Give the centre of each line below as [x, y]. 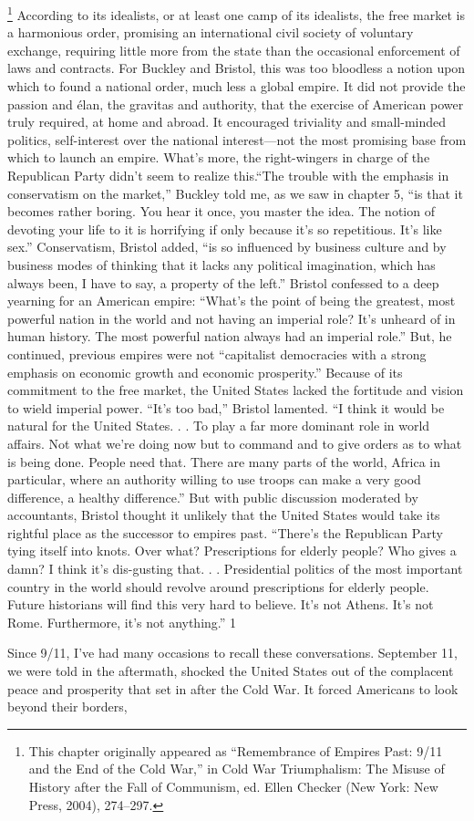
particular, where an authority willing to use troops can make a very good [214, 479]
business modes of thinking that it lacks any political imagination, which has [222, 264]
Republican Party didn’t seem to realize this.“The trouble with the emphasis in [228, 175]
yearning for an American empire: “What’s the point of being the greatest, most [232, 301]
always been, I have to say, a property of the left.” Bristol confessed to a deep [223, 282]
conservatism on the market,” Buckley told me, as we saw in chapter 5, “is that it [235, 193]
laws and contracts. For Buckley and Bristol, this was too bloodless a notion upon [237, 68]
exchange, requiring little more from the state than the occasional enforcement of [234, 50]
